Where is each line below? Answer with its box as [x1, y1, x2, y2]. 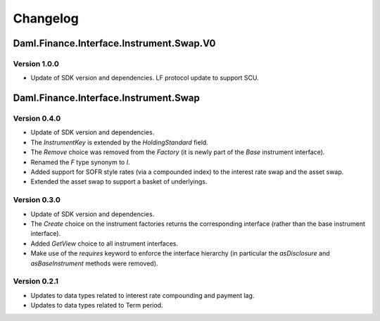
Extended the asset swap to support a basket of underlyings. [30, 177, 208, 186]
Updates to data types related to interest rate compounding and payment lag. [30, 291, 255, 299]
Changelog [13, 11, 79, 26]
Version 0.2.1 [13, 277, 59, 287]
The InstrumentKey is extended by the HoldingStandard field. [30, 138, 209, 146]
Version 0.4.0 [13, 113, 61, 123]
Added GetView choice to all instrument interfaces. [30, 239, 179, 248]
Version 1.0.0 [13, 58, 59, 68]
